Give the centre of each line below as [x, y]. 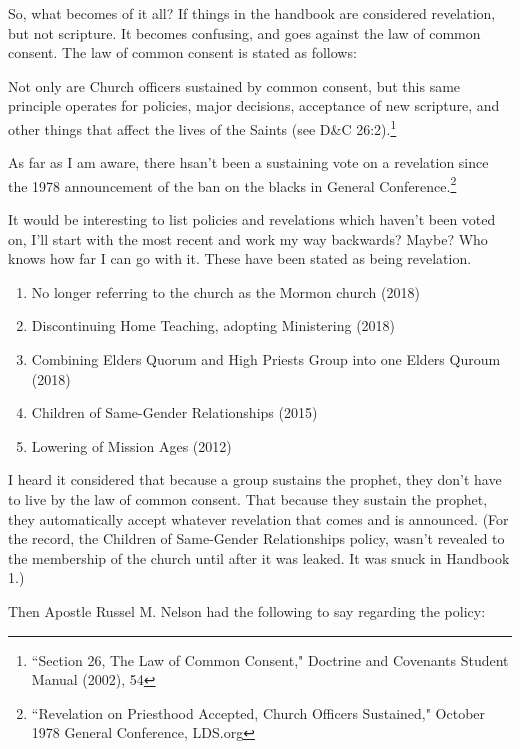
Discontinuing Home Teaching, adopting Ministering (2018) [213, 325]
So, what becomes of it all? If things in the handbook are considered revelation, [252, 13]
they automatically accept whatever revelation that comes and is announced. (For [258, 518]
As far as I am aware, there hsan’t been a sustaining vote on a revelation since [248, 162]
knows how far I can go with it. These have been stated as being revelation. [240, 258]
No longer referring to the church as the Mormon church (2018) [225, 291]
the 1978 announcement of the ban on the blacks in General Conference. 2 [232, 184]
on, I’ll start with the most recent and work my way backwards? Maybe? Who [248, 238]
